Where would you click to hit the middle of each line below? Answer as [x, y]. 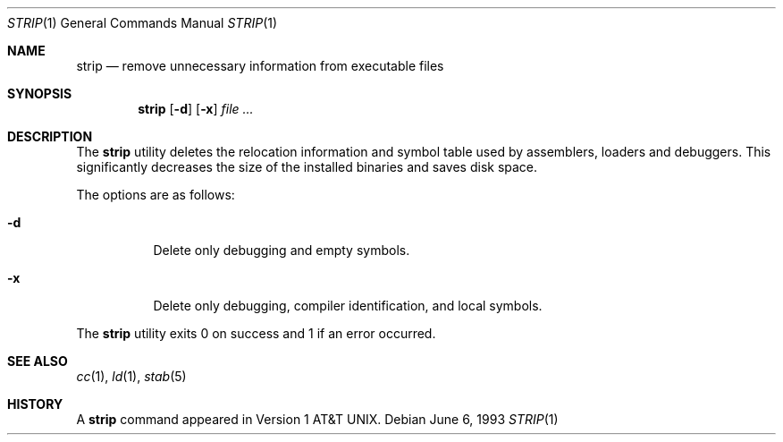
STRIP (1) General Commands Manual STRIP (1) [143, 23]
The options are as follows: [156, 195]
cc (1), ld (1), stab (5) [131, 376]
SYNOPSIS [40, 93]
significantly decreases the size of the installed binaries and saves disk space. [307, 167]
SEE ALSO [38, 361]
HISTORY [35, 404]
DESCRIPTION [50, 136]
